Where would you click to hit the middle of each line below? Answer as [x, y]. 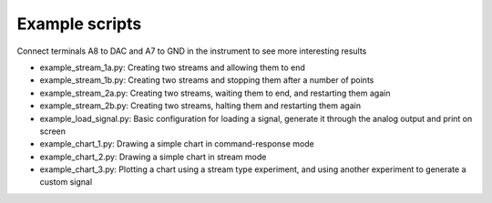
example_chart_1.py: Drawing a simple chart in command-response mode [177, 144]
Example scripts [79, 24]
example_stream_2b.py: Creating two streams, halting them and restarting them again [200, 106]
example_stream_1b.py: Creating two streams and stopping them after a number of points [207, 80]
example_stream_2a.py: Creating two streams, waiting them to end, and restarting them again [215, 93]
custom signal [66, 182]
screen [53, 131]
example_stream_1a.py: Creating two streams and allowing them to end [172, 67]
